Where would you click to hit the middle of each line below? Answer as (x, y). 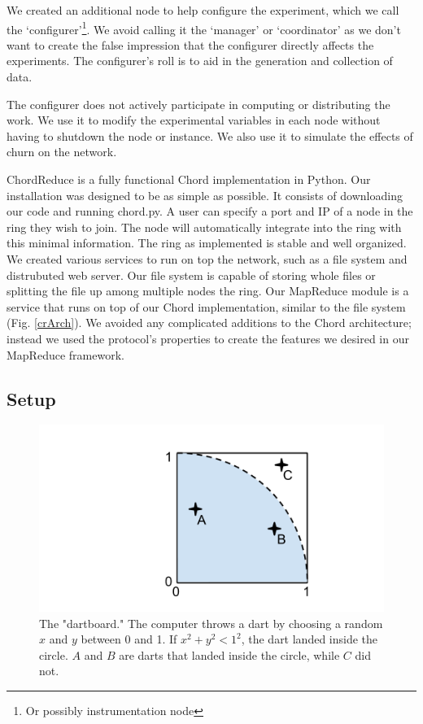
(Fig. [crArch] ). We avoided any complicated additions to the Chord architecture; (209, 323)
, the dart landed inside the (310, 639)
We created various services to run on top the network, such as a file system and (207, 258)
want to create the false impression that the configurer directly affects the (190, 44)
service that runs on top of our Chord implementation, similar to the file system (206, 306)
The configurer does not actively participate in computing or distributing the (198, 104)
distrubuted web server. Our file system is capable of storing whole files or (191, 275)
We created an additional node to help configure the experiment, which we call (203, 10)
